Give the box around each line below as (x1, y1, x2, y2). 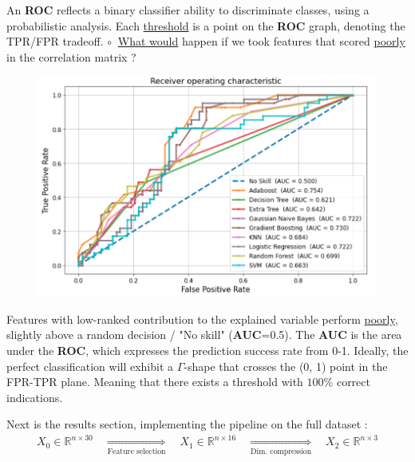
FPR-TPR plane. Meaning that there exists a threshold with (6, 373, 303, 390)
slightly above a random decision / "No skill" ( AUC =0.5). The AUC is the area (6, 326, 402, 343)
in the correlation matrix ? (6, 48, 136, 65)
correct (336, 373, 370, 390)
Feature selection (107, 447, 166, 456)
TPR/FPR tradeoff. (6, 33, 104, 50)
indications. (6, 388, 63, 405)
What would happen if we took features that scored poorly (117, 33, 405, 50)
